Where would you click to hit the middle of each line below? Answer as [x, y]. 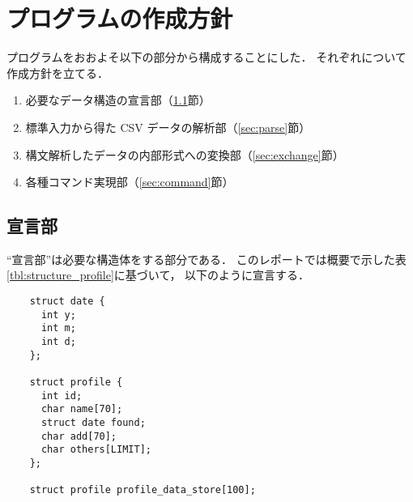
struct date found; [93, 422]
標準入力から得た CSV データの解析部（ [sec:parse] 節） [168, 127]
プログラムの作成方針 [120, 18]
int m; [58, 328]
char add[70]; [79, 436]
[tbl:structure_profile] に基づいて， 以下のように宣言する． [158, 275]
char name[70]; [82, 409]
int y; [58, 315]
